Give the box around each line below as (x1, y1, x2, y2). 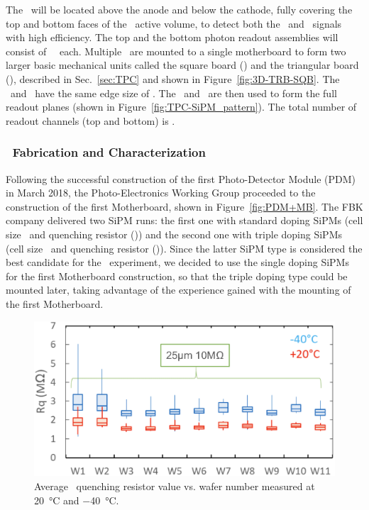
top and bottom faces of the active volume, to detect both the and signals (6, 16, 342, 31)
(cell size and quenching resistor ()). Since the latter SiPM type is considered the (6, 240, 363, 255)
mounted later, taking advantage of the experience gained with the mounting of (6, 282, 351, 297)
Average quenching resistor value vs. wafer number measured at (34, 479, 315, 494)
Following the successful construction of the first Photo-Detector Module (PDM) (6, 171, 356, 186)
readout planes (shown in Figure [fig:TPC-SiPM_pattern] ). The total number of (6, 99, 357, 114)
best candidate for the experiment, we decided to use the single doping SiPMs (6, 255, 349, 270)
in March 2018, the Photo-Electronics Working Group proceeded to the (6, 185, 316, 200)
